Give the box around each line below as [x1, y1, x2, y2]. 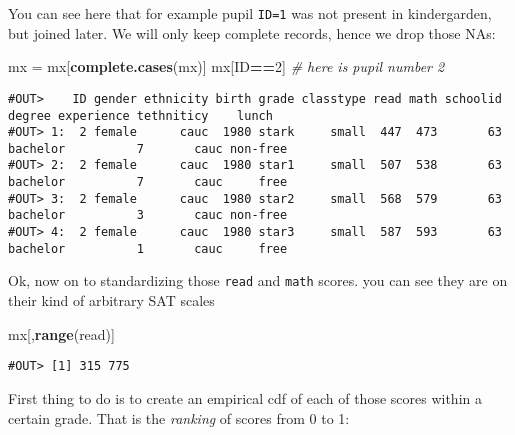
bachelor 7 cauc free [8, 175, 288, 190]
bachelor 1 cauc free [8, 241, 288, 256]
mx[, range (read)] [8, 323, 115, 344]
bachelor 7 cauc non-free [8, 141, 288, 156]
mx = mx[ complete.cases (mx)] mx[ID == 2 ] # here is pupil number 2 [8, 56, 445, 77]
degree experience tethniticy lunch [8, 108, 273, 123]
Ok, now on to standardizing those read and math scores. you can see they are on [8, 270, 508, 291]
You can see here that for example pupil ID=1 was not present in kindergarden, [8, 3, 492, 23]
